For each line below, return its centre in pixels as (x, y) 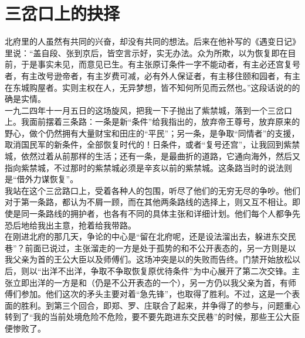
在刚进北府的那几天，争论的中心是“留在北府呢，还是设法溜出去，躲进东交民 (150, 236)
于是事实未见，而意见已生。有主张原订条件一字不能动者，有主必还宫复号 (160, 64)
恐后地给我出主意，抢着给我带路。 (70, 225)
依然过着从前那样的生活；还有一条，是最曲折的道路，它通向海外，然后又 (160, 156)
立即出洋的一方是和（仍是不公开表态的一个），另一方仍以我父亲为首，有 (150, 282)
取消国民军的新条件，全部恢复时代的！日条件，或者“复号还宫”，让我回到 (144, 144)
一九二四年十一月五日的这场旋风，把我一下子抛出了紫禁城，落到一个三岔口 (148, 110)
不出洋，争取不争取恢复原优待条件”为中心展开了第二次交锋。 (175, 271)
